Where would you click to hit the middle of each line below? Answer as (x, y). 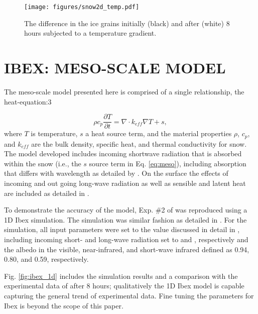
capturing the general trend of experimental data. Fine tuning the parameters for (129, 295)
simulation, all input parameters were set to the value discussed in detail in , (122, 229)
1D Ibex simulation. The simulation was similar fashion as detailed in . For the (125, 219)
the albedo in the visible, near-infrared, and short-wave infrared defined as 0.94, (127, 249)
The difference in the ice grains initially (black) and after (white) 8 (127, 23)
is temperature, (54, 133)
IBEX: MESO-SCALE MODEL (115, 68)
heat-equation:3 (28, 101)
